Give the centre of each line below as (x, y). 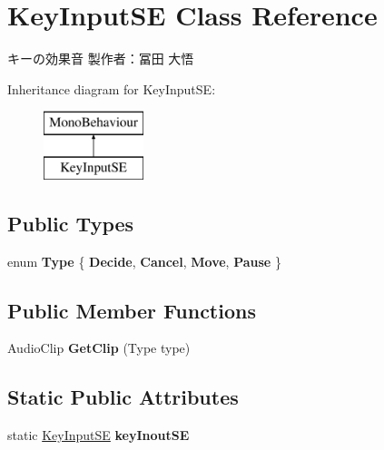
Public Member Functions (132, 310)
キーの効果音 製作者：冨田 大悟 (101, 59)
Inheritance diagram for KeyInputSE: (112, 88)
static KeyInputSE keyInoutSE (98, 435)
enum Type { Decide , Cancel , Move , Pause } (144, 261)
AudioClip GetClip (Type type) (99, 348)
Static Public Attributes (123, 397)
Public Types (71, 223)
